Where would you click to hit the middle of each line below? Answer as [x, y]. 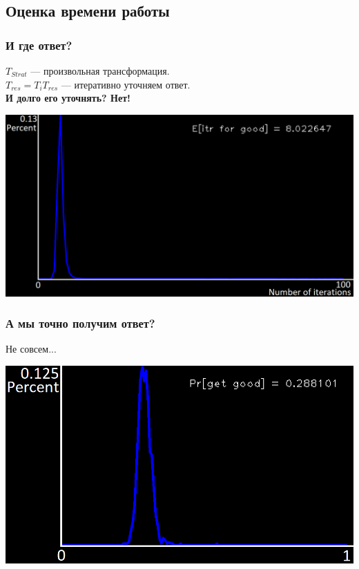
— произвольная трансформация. [100, 71]
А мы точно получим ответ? [80, 323]
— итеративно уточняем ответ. [126, 84]
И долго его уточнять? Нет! [68, 98]
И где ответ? [39, 45]
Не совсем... [31, 349]
